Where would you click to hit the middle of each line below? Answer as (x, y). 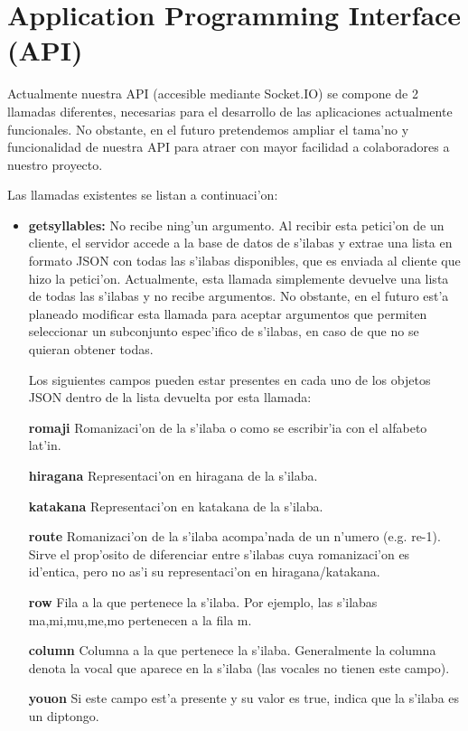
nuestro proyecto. (55, 164)
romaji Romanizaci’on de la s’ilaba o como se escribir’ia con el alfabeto (228, 427)
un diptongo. (64, 715)
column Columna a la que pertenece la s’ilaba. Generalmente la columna (232, 650)
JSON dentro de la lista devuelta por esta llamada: (170, 397)
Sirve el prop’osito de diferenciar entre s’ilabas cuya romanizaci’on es (219, 553)
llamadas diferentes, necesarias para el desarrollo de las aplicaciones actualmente (230, 111)
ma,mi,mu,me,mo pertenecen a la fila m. (140, 619)
